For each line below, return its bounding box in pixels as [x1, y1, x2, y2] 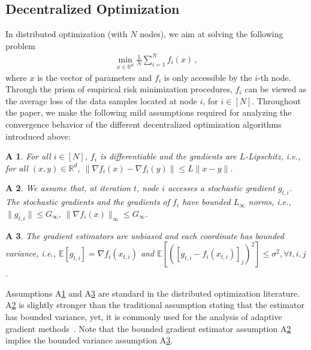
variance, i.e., [5, 247, 56, 260]
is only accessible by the [164, 71, 252, 83]
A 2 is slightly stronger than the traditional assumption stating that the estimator [5, 298, 304, 311]
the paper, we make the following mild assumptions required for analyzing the [5, 106, 292, 119]
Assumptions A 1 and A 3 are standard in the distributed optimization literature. [5, 286, 300, 299]
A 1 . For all [5, 150, 51, 162]
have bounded [182, 195, 231, 208]
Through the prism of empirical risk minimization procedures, [5, 83, 233, 95]
